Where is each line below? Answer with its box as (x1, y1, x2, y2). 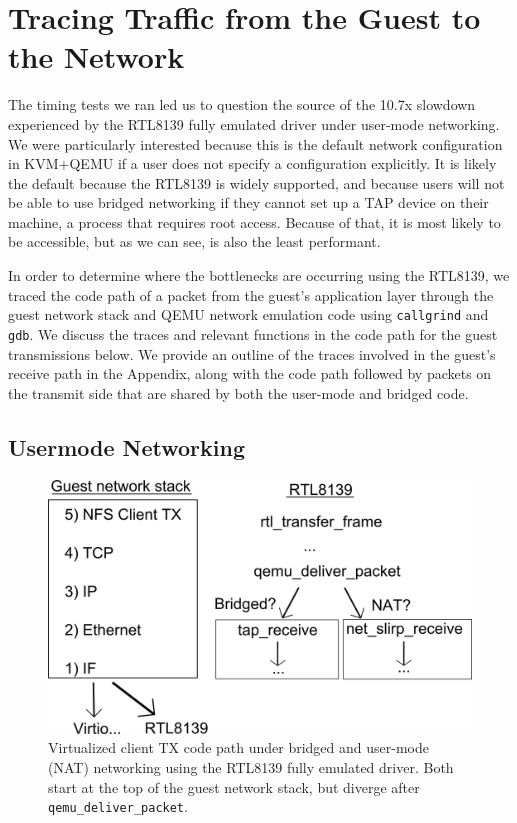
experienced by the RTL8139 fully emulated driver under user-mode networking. (8, 113, 500, 134)
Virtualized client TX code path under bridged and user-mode (48, 737, 429, 758)
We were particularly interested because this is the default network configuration (8, 133, 503, 154)
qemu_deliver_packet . (48, 796, 188, 817)
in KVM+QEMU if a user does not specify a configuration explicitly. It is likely (8, 153, 497, 174)
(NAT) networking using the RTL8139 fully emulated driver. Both (48, 756, 454, 777)
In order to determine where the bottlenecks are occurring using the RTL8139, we (8, 265, 510, 286)
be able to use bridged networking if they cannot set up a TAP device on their (8, 192, 489, 213)
